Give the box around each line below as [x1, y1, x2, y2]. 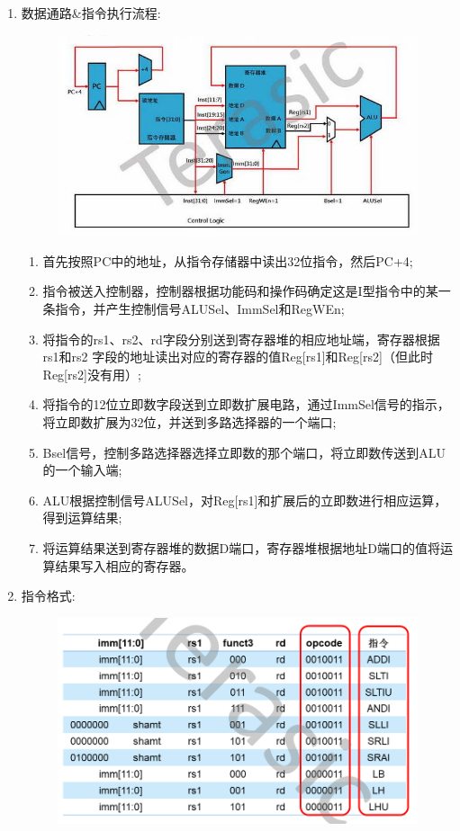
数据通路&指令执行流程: [21, 4, 161, 22]
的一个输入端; [42, 460, 122, 479]
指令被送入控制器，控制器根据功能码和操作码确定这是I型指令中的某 [42, 281, 438, 300]
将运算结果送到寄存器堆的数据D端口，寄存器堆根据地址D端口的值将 [42, 538, 440, 557]
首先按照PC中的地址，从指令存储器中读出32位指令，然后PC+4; [42, 251, 413, 270]
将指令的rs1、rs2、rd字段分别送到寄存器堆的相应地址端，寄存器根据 [42, 329, 440, 348]
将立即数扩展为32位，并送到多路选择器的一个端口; [42, 413, 337, 432]
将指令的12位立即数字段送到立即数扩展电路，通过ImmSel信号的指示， [42, 395, 450, 414]
